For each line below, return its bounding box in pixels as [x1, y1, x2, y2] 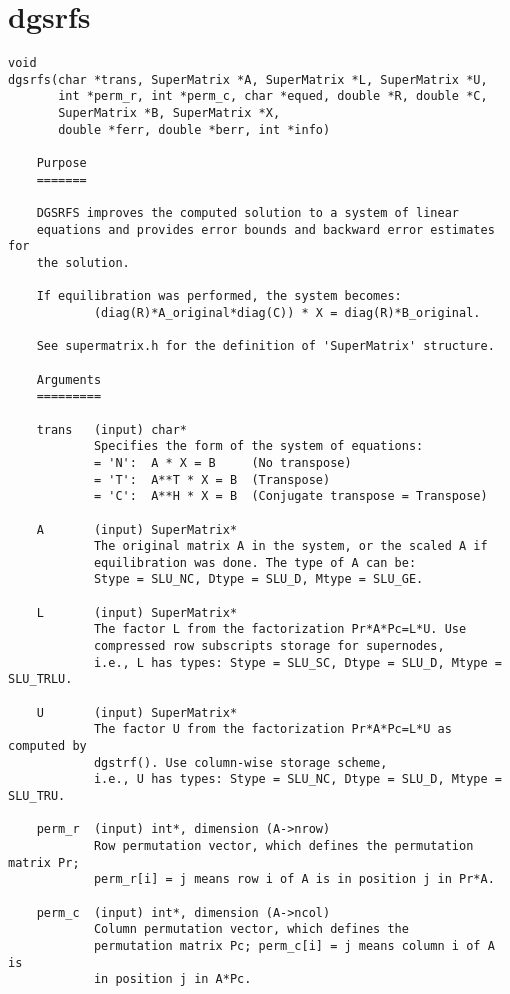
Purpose [36, 156, 87, 171]
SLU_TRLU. [8, 672, 73, 687]
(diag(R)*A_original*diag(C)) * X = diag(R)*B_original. [93, 305, 481, 320]
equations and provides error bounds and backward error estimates [36, 222, 495, 237]
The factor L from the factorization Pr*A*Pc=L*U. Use [93, 622, 467, 637]
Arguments [36, 372, 102, 387]
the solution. [36, 256, 130, 270]
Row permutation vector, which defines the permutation [93, 838, 474, 853]
